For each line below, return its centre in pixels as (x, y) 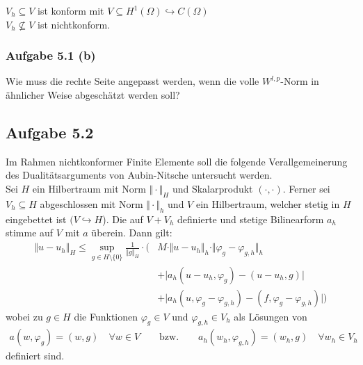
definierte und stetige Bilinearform (250, 219)
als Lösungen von (271, 316)
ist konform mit (71, 10)
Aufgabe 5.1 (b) (51, 55)
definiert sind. (35, 356)
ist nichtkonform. (74, 24)
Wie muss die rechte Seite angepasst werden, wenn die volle (132, 81)
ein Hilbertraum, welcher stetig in (268, 203)
